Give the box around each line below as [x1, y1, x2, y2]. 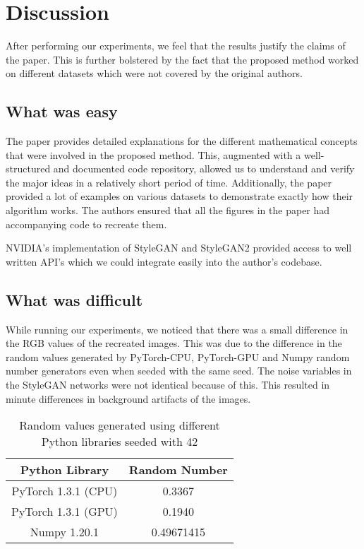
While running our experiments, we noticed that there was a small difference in [6, 321, 348, 336]
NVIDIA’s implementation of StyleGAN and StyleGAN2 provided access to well [6, 240, 352, 255]
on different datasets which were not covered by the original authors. [6, 66, 303, 81]
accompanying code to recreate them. [6, 216, 167, 231]
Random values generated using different [19, 417, 220, 434]
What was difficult [6, 288, 143, 310]
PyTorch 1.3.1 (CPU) [11, 483, 118, 500]
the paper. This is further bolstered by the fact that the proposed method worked [6, 52, 359, 66]
